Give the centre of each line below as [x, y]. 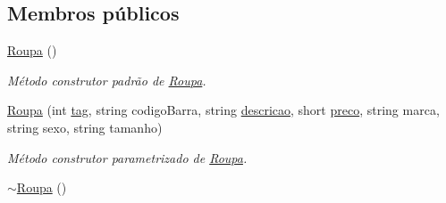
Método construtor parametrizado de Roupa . [127, 157]
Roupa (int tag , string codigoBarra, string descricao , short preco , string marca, [223, 110]
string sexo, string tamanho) [85, 127]
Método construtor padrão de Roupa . [107, 80]
